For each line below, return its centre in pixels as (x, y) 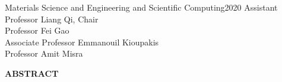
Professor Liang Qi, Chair (52, 19)
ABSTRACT (32, 73)
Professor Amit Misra (44, 53)
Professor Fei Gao (37, 30)
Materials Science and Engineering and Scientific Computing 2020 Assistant (141, 7)
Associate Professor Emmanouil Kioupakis (82, 42)
